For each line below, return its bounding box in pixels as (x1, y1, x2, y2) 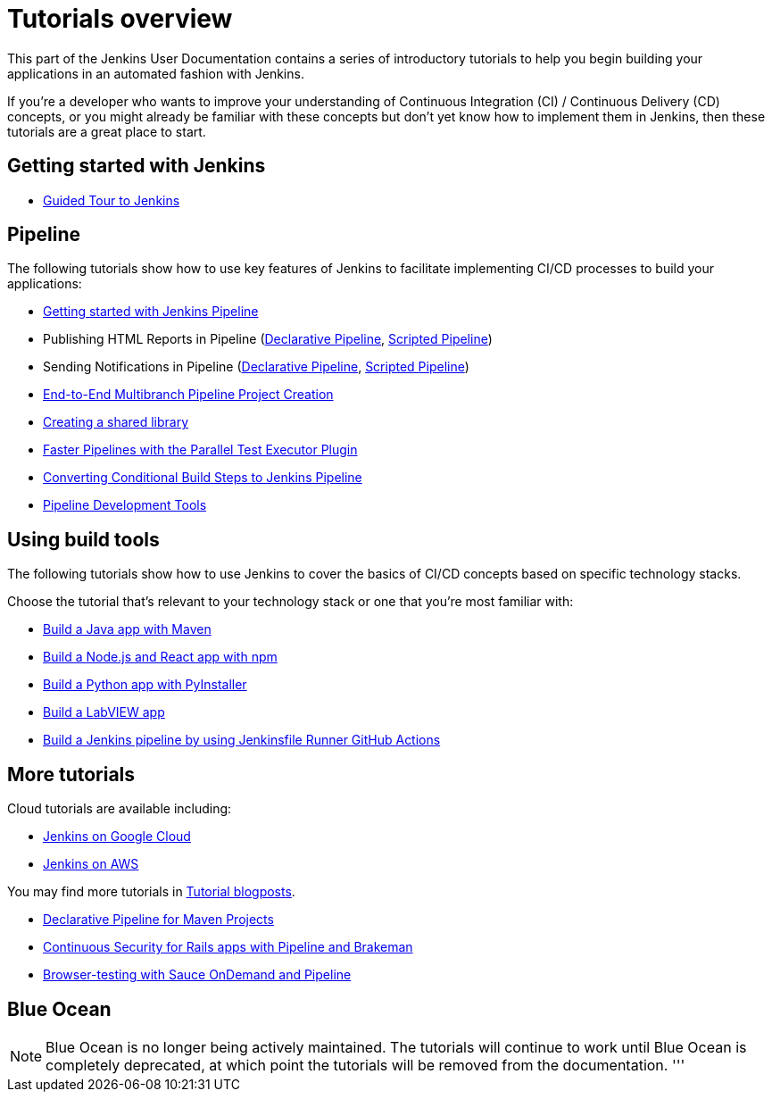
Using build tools (7, 528, 160, 551)
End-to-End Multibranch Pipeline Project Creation (43, 387, 334, 403)
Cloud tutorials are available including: (7, 801, 232, 817)
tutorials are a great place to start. (7, 123, 206, 139)
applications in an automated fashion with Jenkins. (7, 65, 304, 81)
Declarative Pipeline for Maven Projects (43, 912, 274, 928)
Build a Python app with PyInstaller (43, 677, 247, 693)
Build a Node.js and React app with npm (43, 649, 278, 665)
